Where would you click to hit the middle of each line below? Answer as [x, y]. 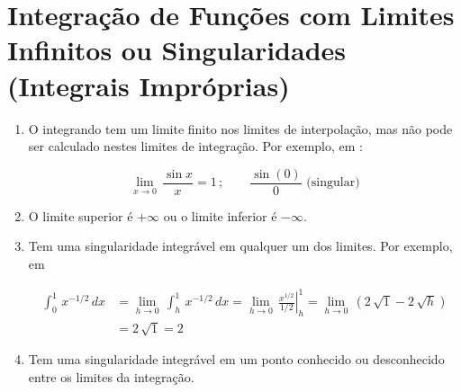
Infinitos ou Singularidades [176, 50]
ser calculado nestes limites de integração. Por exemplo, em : [195, 146]
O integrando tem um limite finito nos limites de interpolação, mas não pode [240, 128]
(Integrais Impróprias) [149, 85]
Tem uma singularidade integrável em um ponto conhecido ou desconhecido [236, 359]
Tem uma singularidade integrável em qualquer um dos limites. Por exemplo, [240, 246]
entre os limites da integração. [111, 377]
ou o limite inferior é [220, 215]
